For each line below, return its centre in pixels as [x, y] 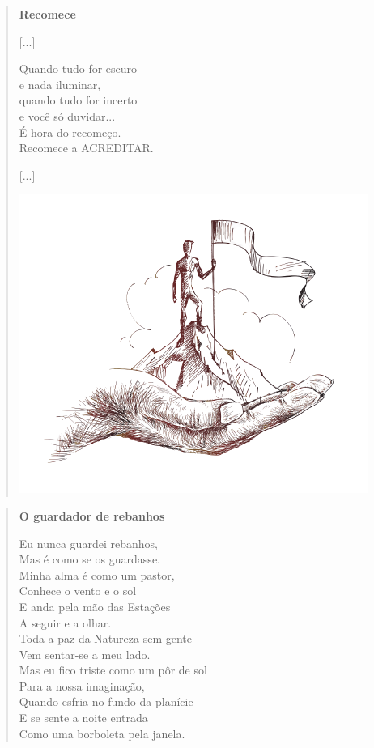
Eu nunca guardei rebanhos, [88, 543]
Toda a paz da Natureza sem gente [105, 638]
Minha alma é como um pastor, [97, 574]
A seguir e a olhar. [65, 622]
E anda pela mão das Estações [95, 606]
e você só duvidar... [67, 115]
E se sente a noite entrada [83, 718]
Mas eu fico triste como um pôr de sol [113, 670]
